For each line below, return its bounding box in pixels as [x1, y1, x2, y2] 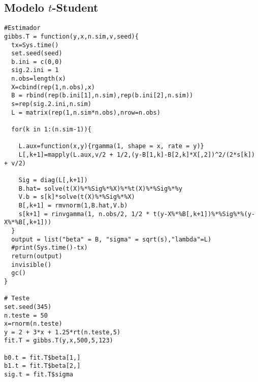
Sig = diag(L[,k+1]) [18, 177, 88, 184]
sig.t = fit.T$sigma [4, 371, 74, 378]
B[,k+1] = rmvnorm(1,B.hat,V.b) [18, 201, 128, 209]
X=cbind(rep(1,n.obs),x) [11, 83, 95, 91]
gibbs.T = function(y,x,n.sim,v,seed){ [4, 32, 139, 40]
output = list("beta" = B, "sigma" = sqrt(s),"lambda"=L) [11, 235, 212, 243]
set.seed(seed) [11, 50, 62, 57]
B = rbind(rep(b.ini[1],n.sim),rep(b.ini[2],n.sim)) [11, 92, 193, 99]
